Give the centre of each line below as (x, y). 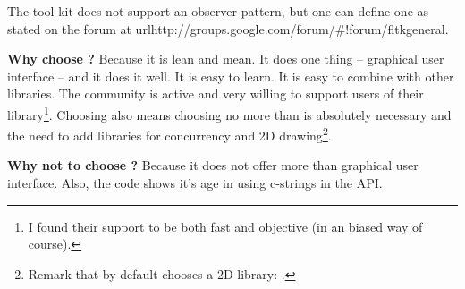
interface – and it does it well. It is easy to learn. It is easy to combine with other (231, 76)
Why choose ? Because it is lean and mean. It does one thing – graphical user (226, 59)
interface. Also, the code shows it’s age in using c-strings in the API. (195, 183)
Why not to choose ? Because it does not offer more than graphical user (213, 165)
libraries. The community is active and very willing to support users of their (216, 93)
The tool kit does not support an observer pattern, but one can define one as (218, 11)
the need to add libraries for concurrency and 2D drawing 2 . (169, 134)
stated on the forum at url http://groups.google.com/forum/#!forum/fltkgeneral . (228, 28)
